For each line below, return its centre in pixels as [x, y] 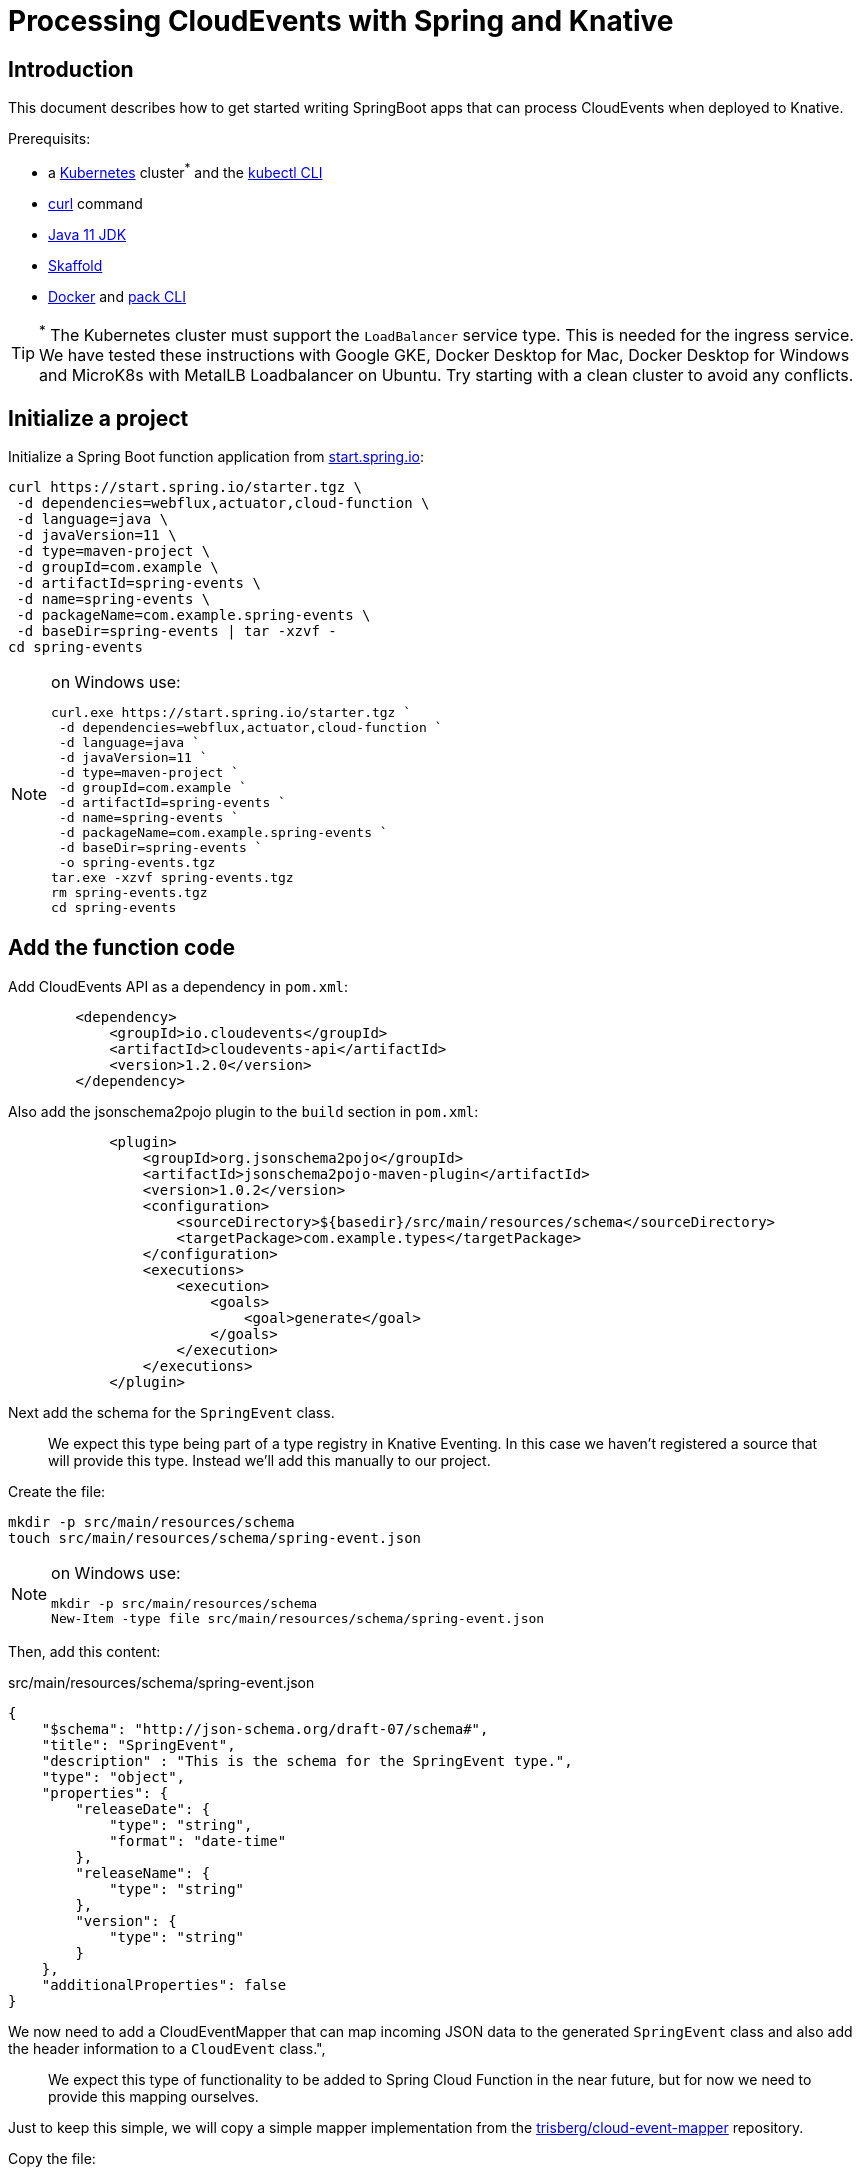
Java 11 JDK [87, 234]
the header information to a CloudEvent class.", [167, 2048]
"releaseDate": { [143, 1808]
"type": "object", [113, 1776]
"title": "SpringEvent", [138, 1744]
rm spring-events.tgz [129, 892]
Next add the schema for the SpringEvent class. [171, 1412]
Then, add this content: [84, 1651]
